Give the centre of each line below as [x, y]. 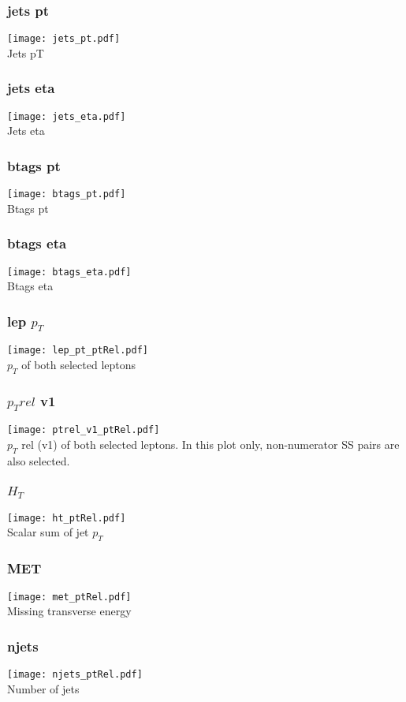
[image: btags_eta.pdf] [69, 272]
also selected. [39, 460]
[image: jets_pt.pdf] [64, 39]
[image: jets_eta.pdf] [67, 116]
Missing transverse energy [69, 611]
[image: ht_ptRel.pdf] [67, 518]
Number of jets [43, 688]
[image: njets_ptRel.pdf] [75, 674]
